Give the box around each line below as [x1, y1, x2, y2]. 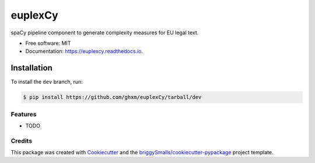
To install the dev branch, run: [10, 79, 83, 86]
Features [10, 110, 37, 118]
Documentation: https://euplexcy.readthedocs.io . [25, 48, 143, 55]
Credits [10, 137, 32, 145]
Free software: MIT [25, 40, 71, 47]
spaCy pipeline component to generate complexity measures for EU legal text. [10, 29, 199, 36]
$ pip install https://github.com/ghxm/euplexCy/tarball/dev [23, 94, 202, 101]
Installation [10, 63, 52, 73]
